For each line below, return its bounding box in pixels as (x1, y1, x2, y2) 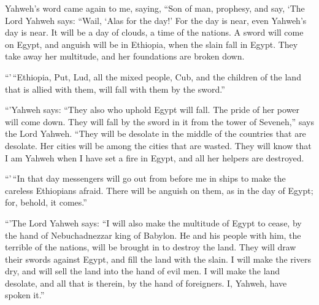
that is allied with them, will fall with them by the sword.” (5, 82, 225, 95)
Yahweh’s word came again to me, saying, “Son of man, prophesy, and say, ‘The (5, 2, 305, 14)
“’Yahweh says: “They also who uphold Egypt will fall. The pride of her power (5, 103, 300, 116)
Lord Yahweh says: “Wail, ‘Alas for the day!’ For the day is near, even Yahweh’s (5, 14, 307, 26)
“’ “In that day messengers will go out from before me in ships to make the (5, 172, 286, 185)
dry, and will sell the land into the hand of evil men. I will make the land (5, 264, 280, 277)
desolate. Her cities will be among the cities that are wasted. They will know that (5, 139, 312, 152)
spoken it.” (5, 288, 45, 301)
